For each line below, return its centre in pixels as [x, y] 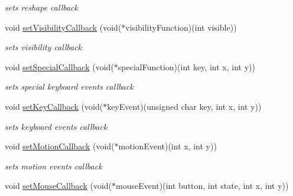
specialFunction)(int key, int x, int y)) [186, 66]
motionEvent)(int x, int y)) [167, 146]
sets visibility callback [43, 47]
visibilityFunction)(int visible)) [181, 27]
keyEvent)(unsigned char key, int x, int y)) [184, 106]
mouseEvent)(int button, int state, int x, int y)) [202, 186]
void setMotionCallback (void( [60, 146]
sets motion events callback [53, 166]
